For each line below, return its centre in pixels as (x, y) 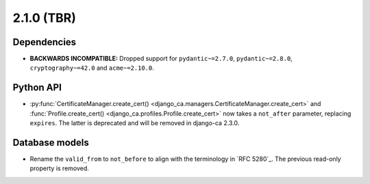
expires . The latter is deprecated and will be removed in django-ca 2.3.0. (135, 123)
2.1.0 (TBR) (45, 18)
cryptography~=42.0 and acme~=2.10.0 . (92, 68)
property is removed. (59, 168)
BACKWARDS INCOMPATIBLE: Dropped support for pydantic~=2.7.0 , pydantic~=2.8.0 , (161, 59)
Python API (37, 88)
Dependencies (45, 42)
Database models (51, 143)
